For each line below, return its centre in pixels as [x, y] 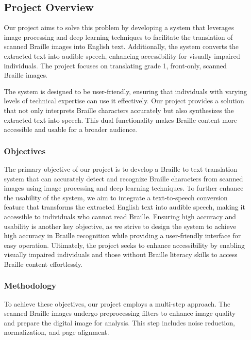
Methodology [30, 285]
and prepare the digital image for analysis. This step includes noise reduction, [119, 322]
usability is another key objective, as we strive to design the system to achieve [120, 226]
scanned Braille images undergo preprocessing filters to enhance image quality [120, 313]
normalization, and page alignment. [57, 332]
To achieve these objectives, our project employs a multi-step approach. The [117, 303]
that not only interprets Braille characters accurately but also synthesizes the [119, 110]
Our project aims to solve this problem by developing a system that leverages [119, 27]
